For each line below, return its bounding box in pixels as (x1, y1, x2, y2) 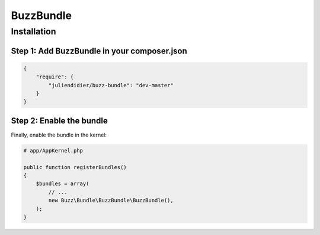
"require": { (36, 74, 74, 80)
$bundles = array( (36, 180, 89, 187)
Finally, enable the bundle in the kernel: (11, 131, 107, 138)
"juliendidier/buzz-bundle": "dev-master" (48, 82, 174, 88)
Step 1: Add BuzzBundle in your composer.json (11, 46, 188, 56)
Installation (11, 26, 56, 37)
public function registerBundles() (23, 164, 127, 170)
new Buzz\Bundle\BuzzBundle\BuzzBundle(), (48, 197, 174, 204)
